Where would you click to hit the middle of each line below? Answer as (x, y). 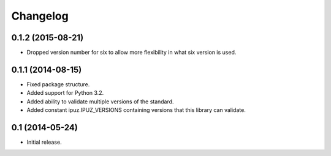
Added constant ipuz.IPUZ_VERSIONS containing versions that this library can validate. (136, 110)
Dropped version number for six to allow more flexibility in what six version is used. (131, 53)
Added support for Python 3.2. (65, 93)
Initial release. (44, 142)
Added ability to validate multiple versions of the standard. (100, 102)
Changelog (40, 16)
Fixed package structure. (58, 84)
